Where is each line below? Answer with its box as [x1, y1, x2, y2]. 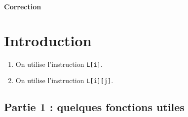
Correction [4, 1, 41, 11]
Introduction [4, 30, 92, 50]
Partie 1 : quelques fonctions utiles [4, 99, 185, 115]
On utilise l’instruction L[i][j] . [15, 75, 113, 86]
